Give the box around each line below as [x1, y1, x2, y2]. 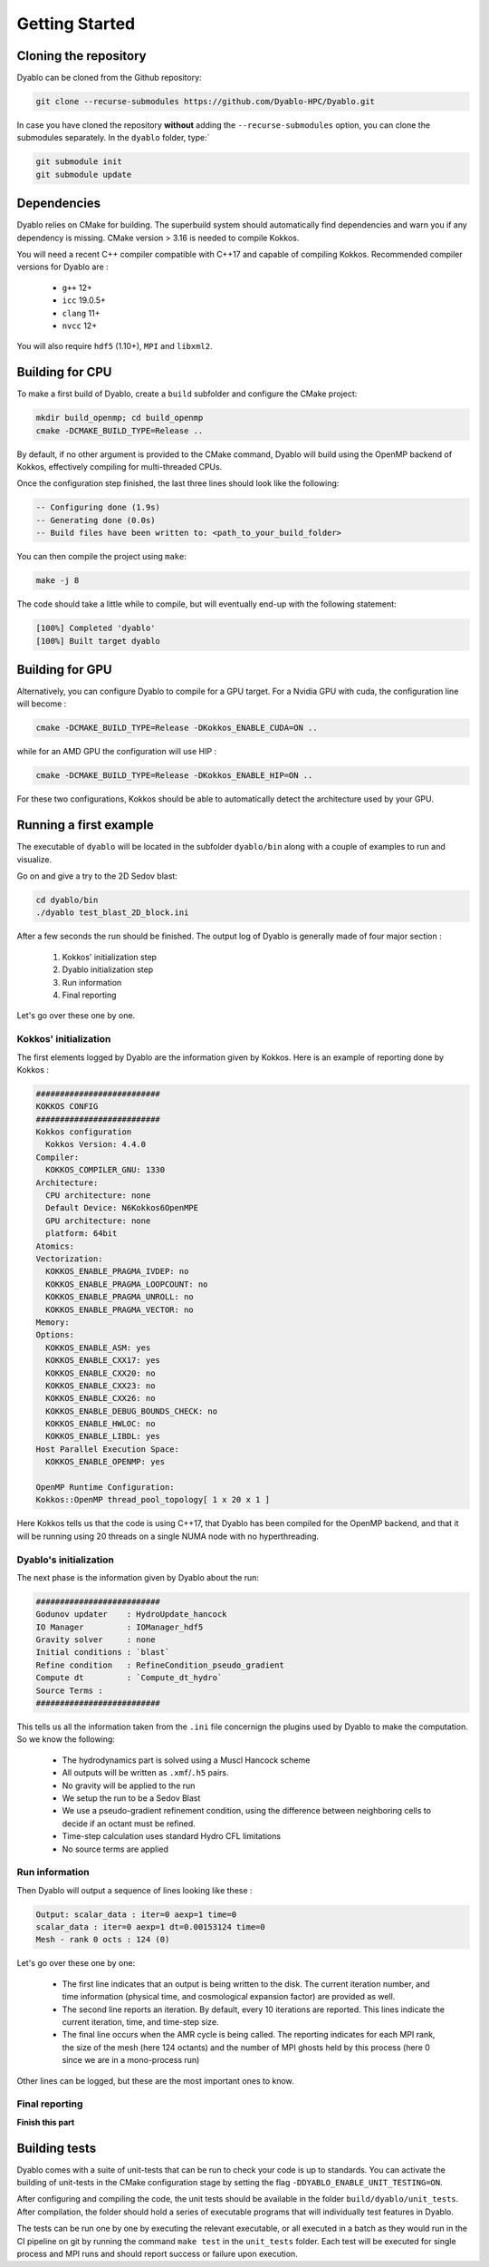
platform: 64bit [45, 1229, 118, 1239]
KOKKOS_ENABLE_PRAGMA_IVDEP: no [45, 1266, 189, 1277]
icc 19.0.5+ [62, 295, 106, 306]
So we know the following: [16, 1734, 115, 1745]
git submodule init [35, 157, 122, 167]
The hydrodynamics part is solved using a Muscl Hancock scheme [62, 1755, 311, 1766]
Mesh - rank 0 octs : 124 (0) [35, 1934, 170, 1945]
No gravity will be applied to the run [62, 1780, 196, 1791]
